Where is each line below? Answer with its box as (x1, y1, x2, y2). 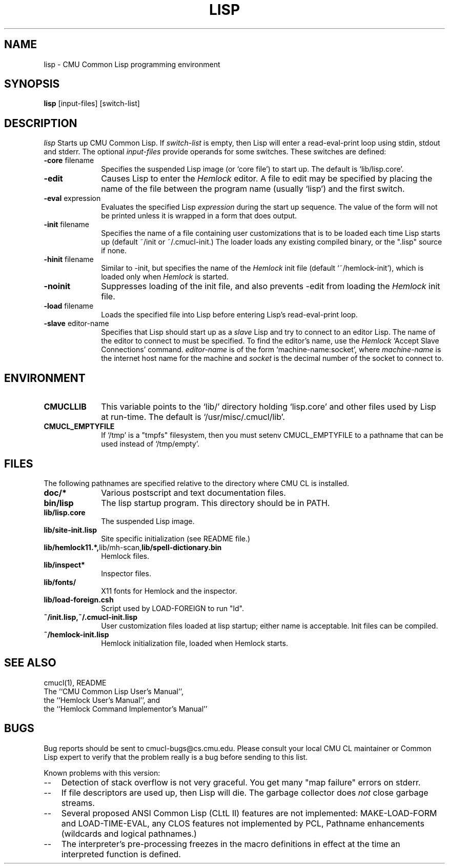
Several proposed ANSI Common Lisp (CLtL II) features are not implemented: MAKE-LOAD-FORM (61, 808, 437, 818)
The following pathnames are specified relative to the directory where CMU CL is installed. (44, 478, 349, 488)
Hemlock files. (101, 551, 149, 560)
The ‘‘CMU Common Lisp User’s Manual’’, (44, 687, 183, 696)
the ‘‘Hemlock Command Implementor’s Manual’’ (44, 704, 208, 713)
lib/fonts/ (44, 577, 76, 587)
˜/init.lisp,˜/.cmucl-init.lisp (44, 612, 138, 621)
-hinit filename (44, 255, 94, 264)
